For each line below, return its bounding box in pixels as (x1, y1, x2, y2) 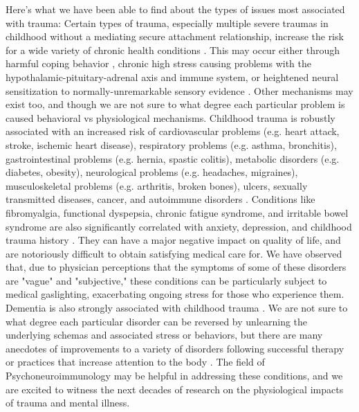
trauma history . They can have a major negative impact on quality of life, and (6, 233, 341, 247)
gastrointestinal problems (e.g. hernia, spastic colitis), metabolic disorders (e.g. (6, 151, 340, 165)
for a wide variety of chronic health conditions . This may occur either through (6, 42, 340, 57)
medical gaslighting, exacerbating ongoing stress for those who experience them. (6, 287, 344, 301)
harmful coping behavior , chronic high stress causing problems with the (6, 56, 312, 71)
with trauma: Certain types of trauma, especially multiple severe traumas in (6, 15, 329, 30)
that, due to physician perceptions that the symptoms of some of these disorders (6, 260, 347, 274)
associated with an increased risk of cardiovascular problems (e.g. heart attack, (6, 124, 340, 138)
